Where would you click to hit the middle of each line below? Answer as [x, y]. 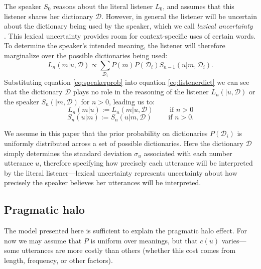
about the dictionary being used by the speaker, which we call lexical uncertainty [128, 26]
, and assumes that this [199, 6]
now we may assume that [43, 240]
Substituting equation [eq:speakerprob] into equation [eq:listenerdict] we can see [127, 82]
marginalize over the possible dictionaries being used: [86, 55]
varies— [234, 240]
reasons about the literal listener [103, 6]
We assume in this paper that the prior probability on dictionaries [106, 133]
